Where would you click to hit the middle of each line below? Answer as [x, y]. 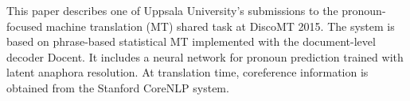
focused [25, 26]
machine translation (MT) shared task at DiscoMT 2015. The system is [220, 26]
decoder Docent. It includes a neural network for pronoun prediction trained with [205, 56]
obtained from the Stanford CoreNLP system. [118, 87]
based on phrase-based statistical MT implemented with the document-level [191, 41]
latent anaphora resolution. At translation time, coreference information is [187, 72]
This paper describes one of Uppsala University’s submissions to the [172, 10]
